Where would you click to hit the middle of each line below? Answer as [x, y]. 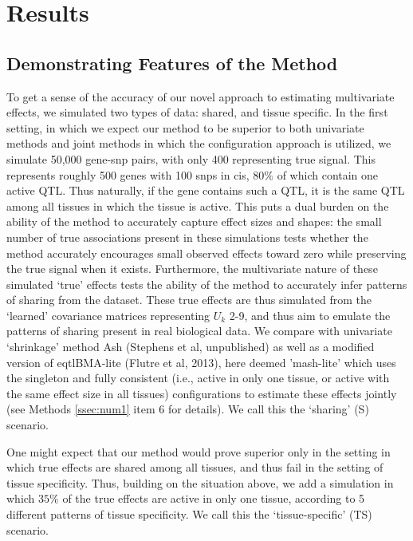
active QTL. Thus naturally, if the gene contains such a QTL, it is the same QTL [206, 190]
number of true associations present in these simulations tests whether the [187, 237]
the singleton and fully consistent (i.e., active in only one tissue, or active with [198, 378]
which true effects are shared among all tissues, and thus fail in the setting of [195, 467]
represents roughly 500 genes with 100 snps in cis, [128, 174]
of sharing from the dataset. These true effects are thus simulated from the [189, 300]
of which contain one [328, 174]
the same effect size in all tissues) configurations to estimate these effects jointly [202, 393]
